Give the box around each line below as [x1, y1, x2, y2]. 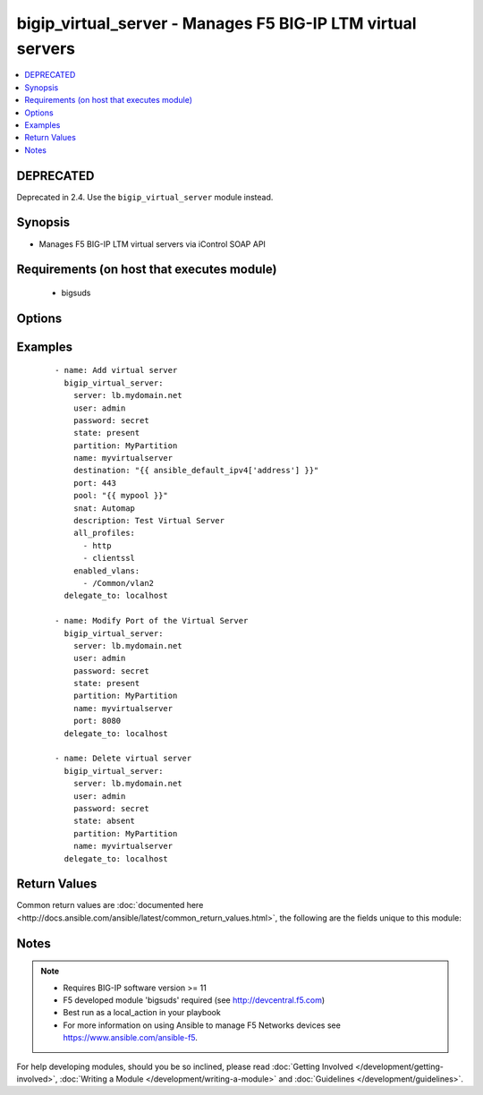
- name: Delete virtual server [55, 753, 192, 764]
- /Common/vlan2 [82, 578, 155, 588]
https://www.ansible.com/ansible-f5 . [63, 1032, 199, 1043]
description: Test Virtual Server [72, 515, 225, 526]
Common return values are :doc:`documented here [16, 900, 204, 911]
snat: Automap [72, 503, 136, 514]
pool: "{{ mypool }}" [72, 490, 169, 501]
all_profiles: [72, 528, 136, 539]
